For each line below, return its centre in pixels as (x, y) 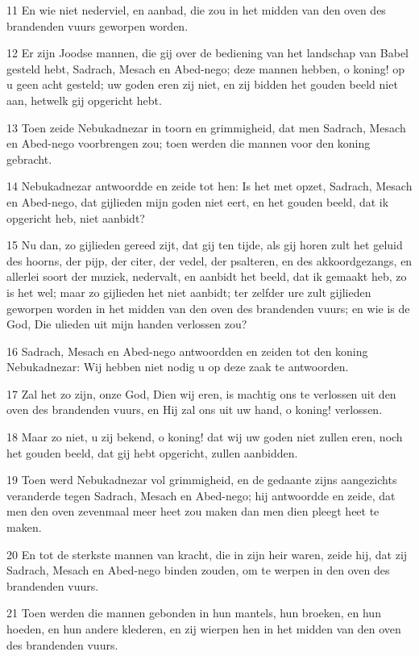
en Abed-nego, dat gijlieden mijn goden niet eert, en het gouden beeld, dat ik (198, 201)
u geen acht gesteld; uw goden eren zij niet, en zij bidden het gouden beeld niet (202, 84)
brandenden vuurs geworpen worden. (97, 25)
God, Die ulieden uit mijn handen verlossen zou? (127, 324)
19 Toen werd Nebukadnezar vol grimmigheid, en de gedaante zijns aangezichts (202, 480)
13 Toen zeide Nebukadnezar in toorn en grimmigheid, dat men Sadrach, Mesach (206, 127)
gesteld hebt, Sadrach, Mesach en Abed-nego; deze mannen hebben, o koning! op (206, 68)
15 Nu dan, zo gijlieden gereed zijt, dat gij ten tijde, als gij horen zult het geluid (205, 245)
